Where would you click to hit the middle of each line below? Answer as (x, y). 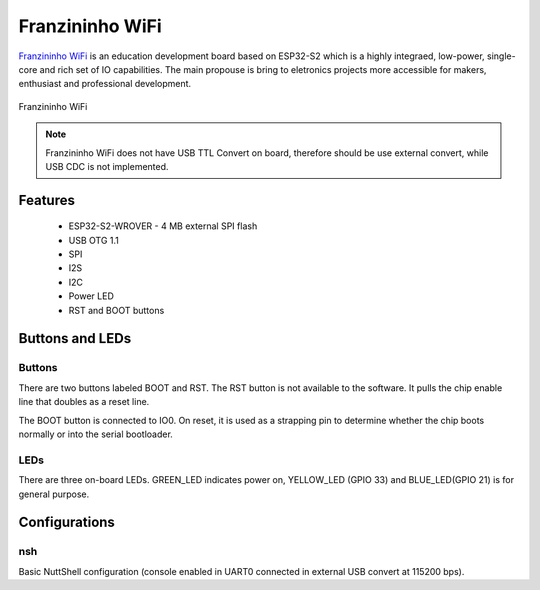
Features (46, 200)
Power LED (91, 296)
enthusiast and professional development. (105, 84)
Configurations (66, 522)
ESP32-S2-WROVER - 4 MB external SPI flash (163, 226)
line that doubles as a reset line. (84, 402)
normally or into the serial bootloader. (96, 434)
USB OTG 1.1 (94, 240)
